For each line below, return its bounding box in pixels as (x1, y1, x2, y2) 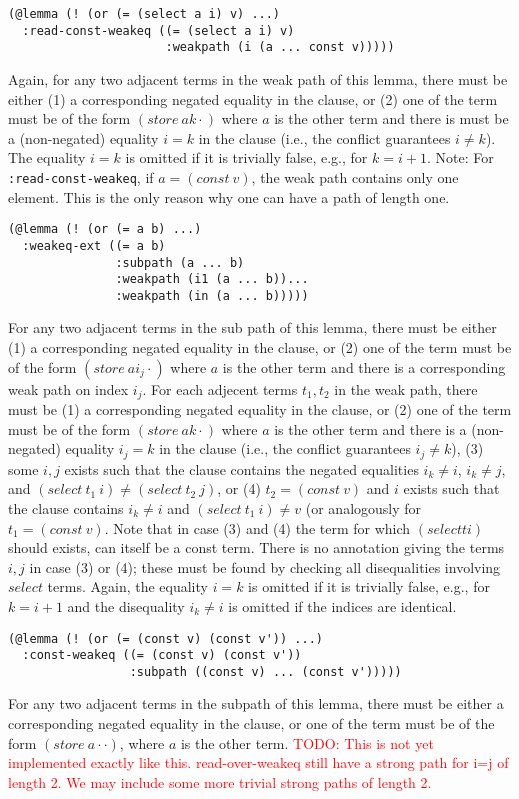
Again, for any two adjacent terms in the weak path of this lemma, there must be (8, 68, 508, 89)
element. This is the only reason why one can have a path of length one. (8, 186, 450, 207)
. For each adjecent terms (142, 378, 298, 399)
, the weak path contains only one (251, 166, 459, 187)
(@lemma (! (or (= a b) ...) (8, 222, 202, 237)
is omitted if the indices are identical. (228, 595, 457, 616)
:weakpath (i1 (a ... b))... (115, 272, 309, 287)
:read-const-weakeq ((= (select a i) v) (22, 23, 295, 38)
